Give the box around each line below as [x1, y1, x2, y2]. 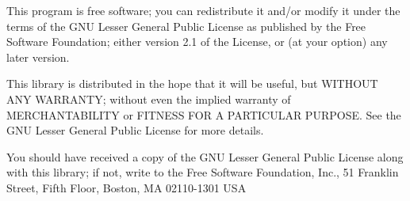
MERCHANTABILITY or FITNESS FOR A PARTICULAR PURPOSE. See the [6, 106, 401, 123]
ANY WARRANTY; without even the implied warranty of [6, 90, 291, 107]
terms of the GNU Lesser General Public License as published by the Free [6, 17, 366, 34]
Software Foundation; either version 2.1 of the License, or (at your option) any [6, 33, 388, 50]
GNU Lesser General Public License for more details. [6, 122, 264, 138]
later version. [6, 48, 70, 65]
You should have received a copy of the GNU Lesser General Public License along [6, 148, 404, 165]
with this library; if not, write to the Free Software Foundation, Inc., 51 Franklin [6, 164, 399, 180]
